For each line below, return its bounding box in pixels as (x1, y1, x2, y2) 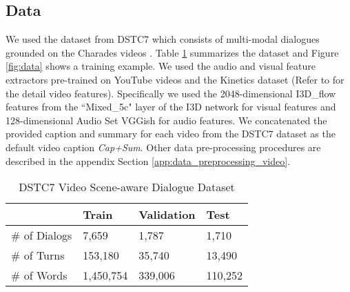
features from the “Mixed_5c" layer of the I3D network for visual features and (6, 99, 336, 114)
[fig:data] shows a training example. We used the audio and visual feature (6, 59, 316, 73)
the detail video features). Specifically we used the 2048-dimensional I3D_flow (6, 86, 336, 100)
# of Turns (11, 247, 65, 264)
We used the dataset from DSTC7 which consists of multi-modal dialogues (6, 32, 320, 46)
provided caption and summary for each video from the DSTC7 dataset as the (6, 126, 336, 141)
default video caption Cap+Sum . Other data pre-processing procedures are (6, 139, 321, 154)
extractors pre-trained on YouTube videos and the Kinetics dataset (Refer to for (6, 72, 344, 86)
